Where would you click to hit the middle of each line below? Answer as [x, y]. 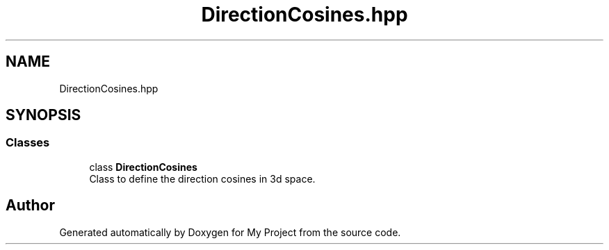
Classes [28, 143]
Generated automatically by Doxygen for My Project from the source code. [230, 232]
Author [30, 206]
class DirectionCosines [143, 167]
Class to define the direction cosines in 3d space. [202, 178]
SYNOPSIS [43, 115]
